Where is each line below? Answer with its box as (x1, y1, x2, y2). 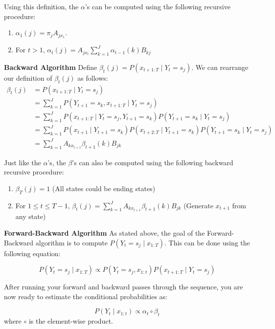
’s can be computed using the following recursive (85, 1, 230, 11)
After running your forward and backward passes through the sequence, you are (4, 282, 243, 292)
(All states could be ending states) (52, 183, 156, 193)
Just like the (4, 157, 41, 167)
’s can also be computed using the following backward (72, 157, 233, 167)
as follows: (77, 72, 108, 83)
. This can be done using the (164, 237, 250, 247)
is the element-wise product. (28, 316, 113, 326)
